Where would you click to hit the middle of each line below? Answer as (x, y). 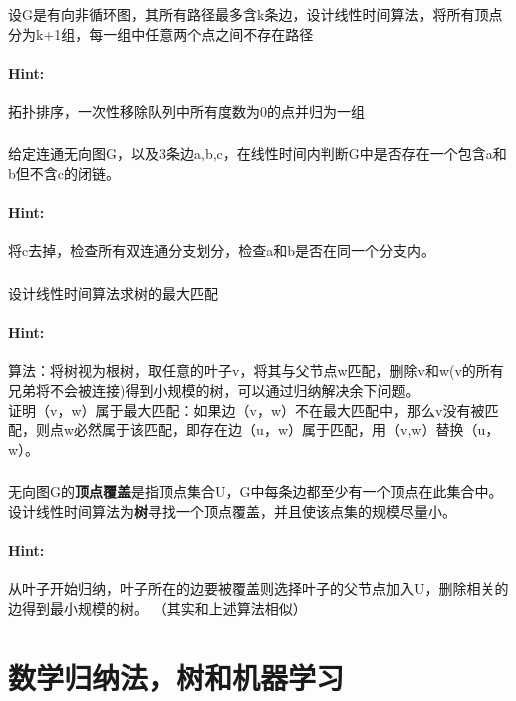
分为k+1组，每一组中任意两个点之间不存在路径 (161, 33)
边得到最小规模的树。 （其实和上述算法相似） (157, 607)
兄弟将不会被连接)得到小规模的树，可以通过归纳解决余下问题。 (214, 389)
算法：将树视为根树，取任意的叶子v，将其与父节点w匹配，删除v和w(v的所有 (256, 370)
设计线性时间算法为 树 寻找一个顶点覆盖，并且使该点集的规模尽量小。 (232, 510)
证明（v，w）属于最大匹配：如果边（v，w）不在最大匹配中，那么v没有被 (246, 409)
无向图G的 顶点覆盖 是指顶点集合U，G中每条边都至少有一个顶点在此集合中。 (255, 491)
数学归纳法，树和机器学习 (176, 676)
